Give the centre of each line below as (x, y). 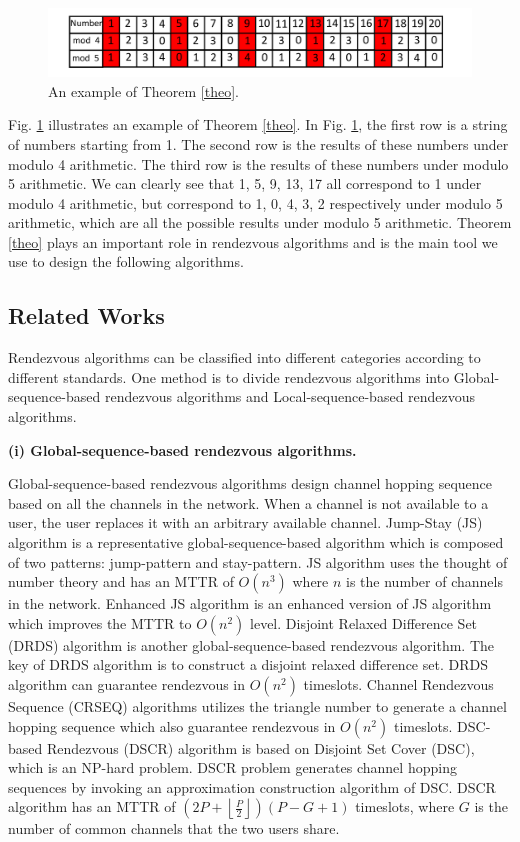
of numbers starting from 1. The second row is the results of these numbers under (258, 143)
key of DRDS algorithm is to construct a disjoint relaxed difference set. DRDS (248, 664)
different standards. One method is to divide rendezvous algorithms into (229, 376)
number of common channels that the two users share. (174, 828)
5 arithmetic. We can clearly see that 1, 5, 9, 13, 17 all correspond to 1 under (245, 183)
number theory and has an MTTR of (121, 581)
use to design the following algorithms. (126, 261)
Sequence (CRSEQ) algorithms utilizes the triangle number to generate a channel (257, 706)
